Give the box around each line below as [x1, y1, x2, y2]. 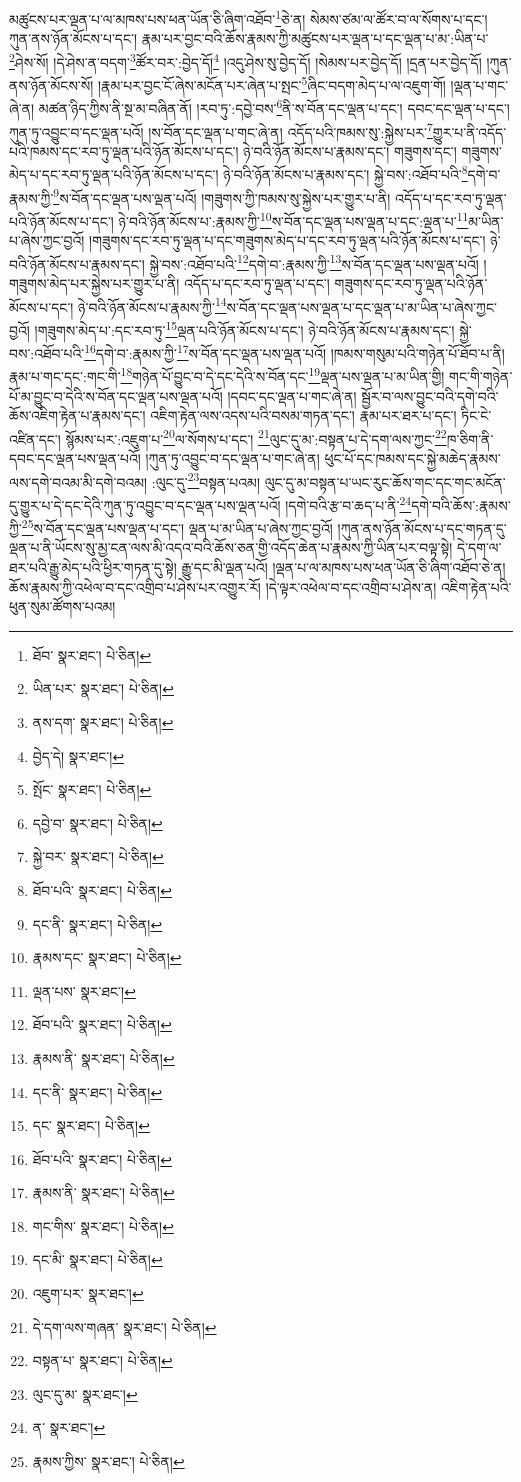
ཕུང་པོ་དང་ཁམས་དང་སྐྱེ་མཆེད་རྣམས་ [324, 448, 501, 469]
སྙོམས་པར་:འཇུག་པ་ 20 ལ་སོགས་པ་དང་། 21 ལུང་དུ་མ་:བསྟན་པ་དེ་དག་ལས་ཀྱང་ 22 [65, 425, 447, 449]
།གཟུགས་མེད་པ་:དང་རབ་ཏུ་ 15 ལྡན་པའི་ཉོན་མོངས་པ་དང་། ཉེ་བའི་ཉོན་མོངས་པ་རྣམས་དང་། [34, 316, 455, 340]
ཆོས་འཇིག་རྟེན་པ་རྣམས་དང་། [9, 405, 146, 426]
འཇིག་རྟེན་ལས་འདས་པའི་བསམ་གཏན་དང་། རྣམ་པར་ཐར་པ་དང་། [150, 405, 457, 426]
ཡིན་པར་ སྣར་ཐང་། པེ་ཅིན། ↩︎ [32, 678, 174, 699]
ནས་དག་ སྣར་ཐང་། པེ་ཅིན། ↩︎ [32, 711, 174, 732]
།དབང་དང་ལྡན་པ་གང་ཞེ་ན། [227, 385, 357, 406]
